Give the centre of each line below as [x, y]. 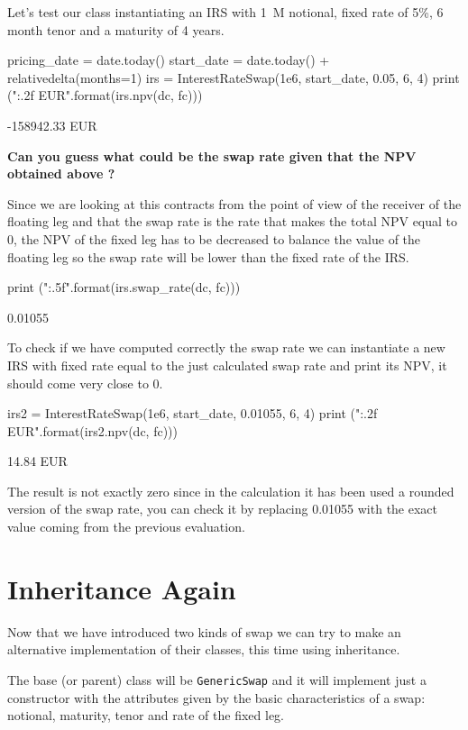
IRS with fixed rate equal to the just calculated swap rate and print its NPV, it [227, 365]
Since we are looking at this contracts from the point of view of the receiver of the [234, 203]
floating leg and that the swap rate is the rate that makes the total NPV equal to [233, 221]
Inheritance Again [122, 588]
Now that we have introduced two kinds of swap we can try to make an [204, 631]
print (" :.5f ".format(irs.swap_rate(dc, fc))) [124, 287]
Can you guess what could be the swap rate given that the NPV [212, 155]
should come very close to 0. [85, 383]
